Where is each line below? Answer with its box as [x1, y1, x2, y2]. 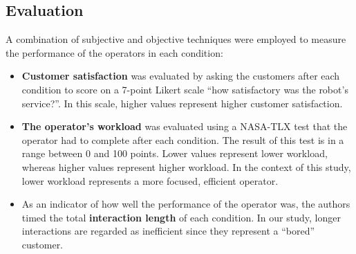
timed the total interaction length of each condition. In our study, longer [21, 210, 341, 224]
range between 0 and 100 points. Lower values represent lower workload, [21, 146, 328, 161]
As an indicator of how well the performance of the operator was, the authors [21, 197, 350, 211]
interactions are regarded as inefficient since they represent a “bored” [21, 224, 315, 238]
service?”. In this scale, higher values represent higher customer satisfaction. [21, 96, 343, 110]
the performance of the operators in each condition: [6, 45, 223, 60]
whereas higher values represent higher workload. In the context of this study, [21, 159, 351, 174]
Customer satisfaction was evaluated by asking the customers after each [21, 69, 340, 83]
